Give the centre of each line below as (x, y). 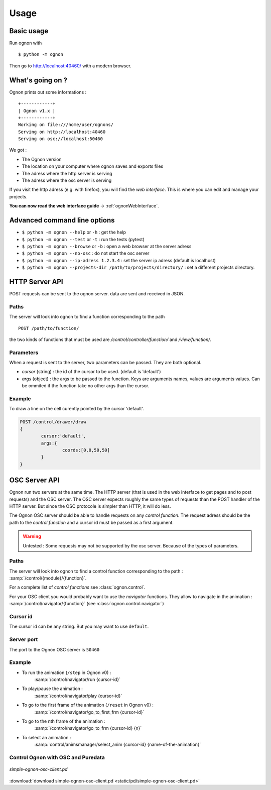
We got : (18, 150)
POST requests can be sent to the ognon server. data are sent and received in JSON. (97, 293)
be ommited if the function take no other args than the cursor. (86, 386)
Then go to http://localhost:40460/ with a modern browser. (70, 66)
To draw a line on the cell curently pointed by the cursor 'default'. (77, 409)
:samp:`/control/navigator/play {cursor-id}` (78, 696)
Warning (32, 536)
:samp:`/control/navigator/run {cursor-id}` (77, 680)
